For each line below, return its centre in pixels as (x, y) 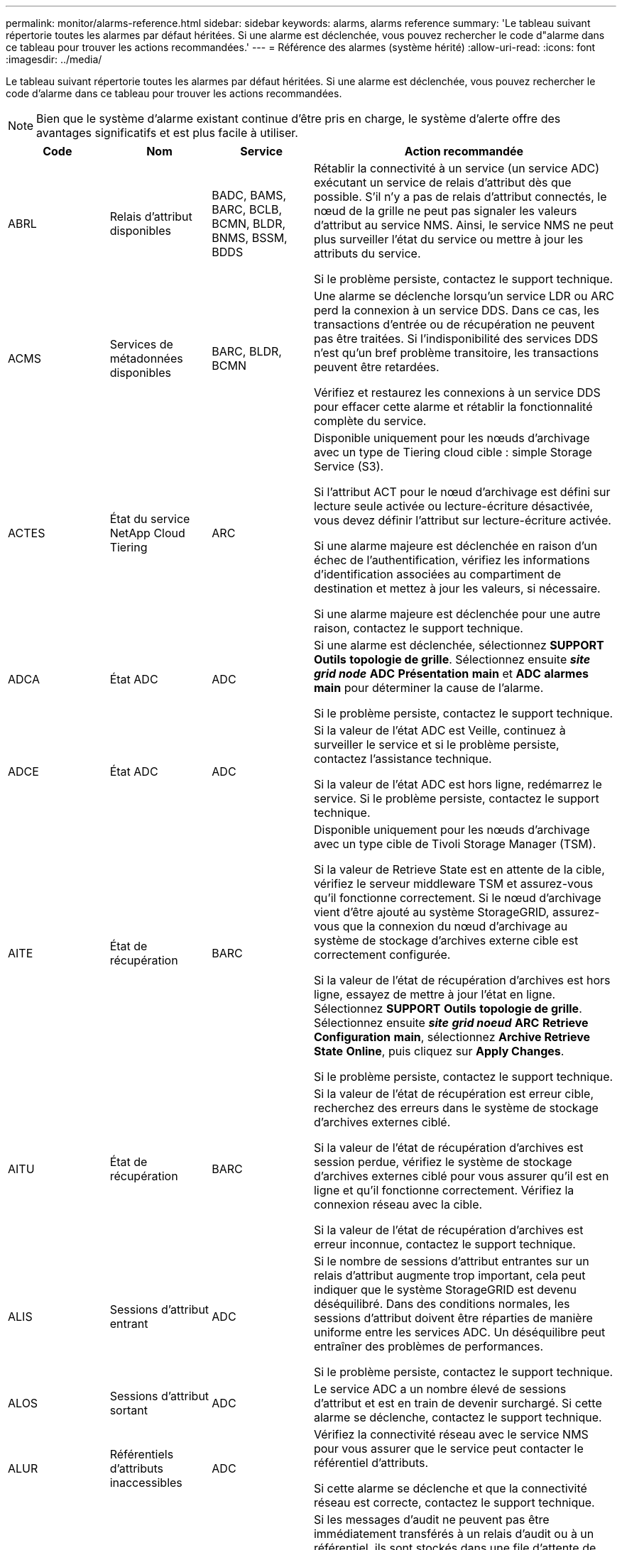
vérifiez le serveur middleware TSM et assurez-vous (453, 884)
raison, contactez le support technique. (418, 628)
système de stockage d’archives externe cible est (446, 940)
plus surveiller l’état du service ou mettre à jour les (448, 239)
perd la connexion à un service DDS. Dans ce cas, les (456, 310)
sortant (129, 1410)
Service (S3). (349, 466)
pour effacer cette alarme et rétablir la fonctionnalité (453, 407)
